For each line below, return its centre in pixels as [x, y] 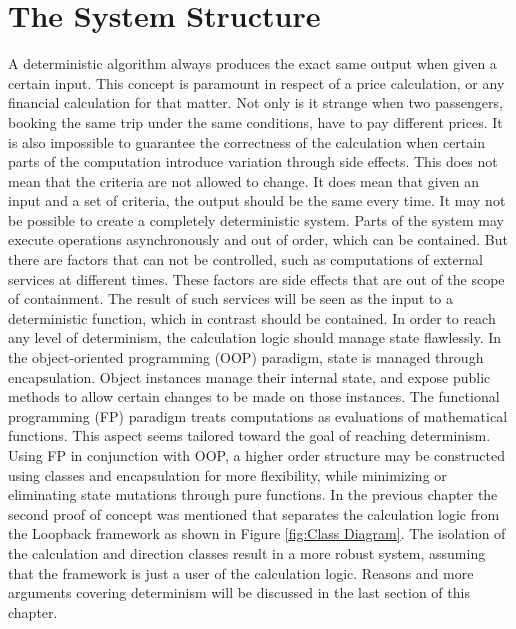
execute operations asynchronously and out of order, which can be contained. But [258, 239]
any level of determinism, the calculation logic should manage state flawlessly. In [255, 337]
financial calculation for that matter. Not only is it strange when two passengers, [255, 102]
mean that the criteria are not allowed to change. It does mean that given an [244, 180]
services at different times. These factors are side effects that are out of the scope [256, 278]
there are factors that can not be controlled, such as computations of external [245, 259]
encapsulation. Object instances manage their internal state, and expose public [249, 376]
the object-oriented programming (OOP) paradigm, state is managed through [246, 357]
